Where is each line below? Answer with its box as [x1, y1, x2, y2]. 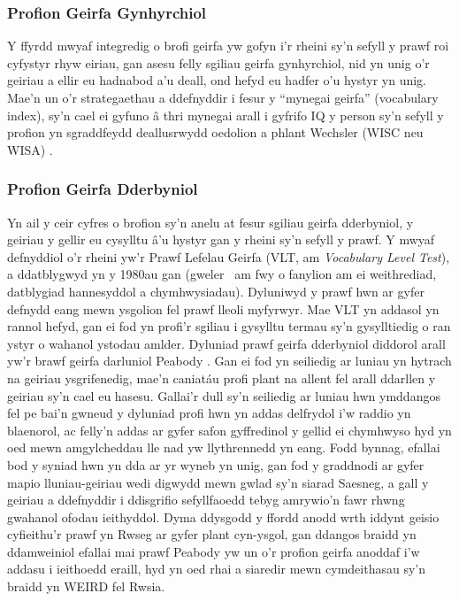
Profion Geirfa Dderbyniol [7, 178, 198, 200]
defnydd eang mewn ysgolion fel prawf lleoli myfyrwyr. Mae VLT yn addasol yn [7, 299, 440, 318]
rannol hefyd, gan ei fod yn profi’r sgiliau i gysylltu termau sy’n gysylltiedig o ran [7, 317, 451, 335]
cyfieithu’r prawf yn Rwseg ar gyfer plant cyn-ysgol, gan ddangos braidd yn [7, 525, 417, 543]
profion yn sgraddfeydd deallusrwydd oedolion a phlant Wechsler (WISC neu [7, 123, 424, 142]
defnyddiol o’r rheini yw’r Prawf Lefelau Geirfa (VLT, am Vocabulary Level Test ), [7, 247, 450, 266]
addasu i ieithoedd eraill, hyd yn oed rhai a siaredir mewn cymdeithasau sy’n [7, 559, 426, 578]
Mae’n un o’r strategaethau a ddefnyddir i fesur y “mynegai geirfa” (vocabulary [7, 89, 439, 106]
